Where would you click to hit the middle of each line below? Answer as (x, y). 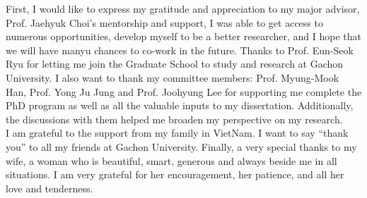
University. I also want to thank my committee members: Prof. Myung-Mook (173, 77)
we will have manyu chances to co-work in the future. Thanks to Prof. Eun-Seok (180, 50)
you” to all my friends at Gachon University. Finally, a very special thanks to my (181, 146)
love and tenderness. (49, 188)
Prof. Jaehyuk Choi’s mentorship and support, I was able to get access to (164, 22)
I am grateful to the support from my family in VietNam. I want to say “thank (177, 133)
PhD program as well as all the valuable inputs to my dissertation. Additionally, (180, 105)
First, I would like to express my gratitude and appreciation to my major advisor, (183, 8)
